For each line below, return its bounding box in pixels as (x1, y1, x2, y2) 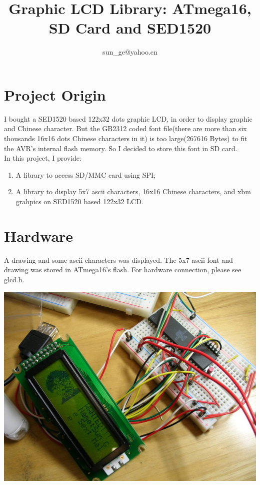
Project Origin (4, 84, 106, 105)
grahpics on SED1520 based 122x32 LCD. (15, 196, 143, 206)
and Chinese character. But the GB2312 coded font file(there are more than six (4, 123, 247, 134)
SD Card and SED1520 (48, 18, 211, 38)
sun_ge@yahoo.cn (102, 47, 157, 57)
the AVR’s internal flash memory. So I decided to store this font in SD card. (4, 143, 237, 153)
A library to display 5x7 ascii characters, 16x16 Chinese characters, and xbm (15, 186, 251, 197)
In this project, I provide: (4, 153, 81, 163)
